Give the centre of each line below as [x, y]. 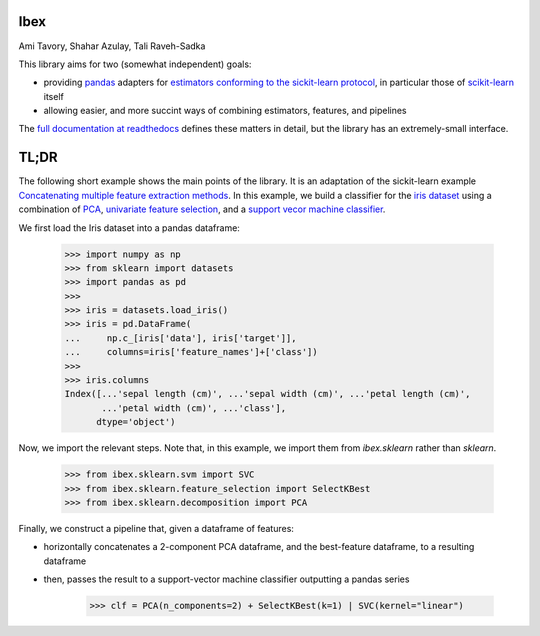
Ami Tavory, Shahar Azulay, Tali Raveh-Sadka [112, 46]
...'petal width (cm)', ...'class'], [194, 408]
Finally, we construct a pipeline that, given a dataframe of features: [156, 528]
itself [53, 96]
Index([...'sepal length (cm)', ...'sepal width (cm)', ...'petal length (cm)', [267, 394]
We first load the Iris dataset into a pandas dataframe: [129, 227]
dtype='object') [136, 422]
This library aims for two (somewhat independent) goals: [135, 64]
